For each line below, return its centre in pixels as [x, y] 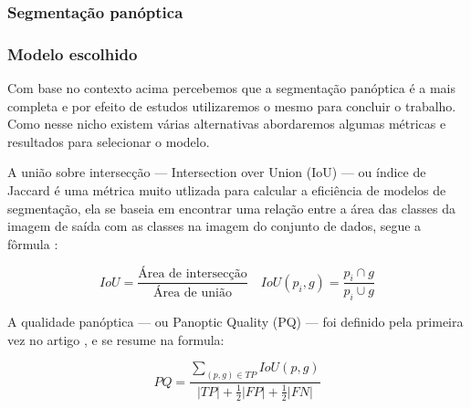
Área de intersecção [193, 274]
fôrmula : [33, 243]
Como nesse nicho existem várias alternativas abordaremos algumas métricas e [227, 124]
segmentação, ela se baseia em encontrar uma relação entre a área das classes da [231, 208]
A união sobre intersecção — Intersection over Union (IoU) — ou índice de [217, 172]
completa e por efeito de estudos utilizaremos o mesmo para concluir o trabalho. [232, 105]
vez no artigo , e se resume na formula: [116, 339]
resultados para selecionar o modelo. [109, 141]
